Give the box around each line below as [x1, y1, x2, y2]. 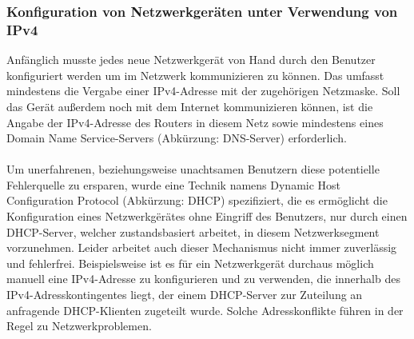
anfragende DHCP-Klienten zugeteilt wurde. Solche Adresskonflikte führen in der [6, 301, 404, 318]
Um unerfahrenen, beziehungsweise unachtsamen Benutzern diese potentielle [6, 161, 380, 177]
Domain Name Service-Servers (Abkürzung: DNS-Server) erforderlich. [6, 130, 347, 146]
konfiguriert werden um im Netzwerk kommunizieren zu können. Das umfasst [6, 66, 384, 83]
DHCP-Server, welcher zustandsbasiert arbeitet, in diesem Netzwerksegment [6, 223, 380, 240]
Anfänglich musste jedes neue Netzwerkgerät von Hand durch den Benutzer [6, 51, 376, 68]
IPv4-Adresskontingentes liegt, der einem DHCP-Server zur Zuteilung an [6, 286, 363, 303]
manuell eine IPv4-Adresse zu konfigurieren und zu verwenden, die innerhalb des [6, 270, 400, 287]
